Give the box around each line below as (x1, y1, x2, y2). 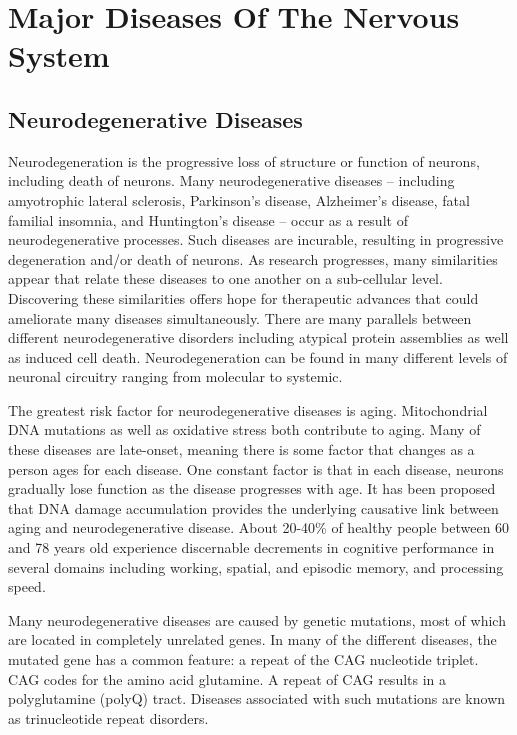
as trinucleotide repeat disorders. (8, 707, 209, 728)
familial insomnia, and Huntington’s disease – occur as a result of (8, 209, 408, 230)
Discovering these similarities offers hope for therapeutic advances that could (8, 287, 479, 308)
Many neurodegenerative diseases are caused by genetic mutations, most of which (8, 609, 506, 630)
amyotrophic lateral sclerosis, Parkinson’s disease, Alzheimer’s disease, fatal (8, 189, 470, 210)
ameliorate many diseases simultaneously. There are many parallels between (8, 307, 472, 328)
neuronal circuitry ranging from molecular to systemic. (8, 366, 343, 387)
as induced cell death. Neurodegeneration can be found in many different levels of (8, 346, 508, 367)
